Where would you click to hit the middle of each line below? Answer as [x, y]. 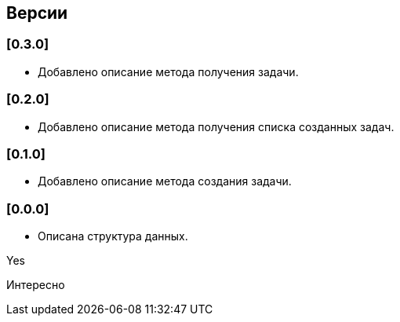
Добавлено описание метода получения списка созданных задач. [216, 126]
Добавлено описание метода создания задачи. [165, 181]
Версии [37, 13]
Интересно [36, 285]
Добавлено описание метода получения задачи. [168, 71]
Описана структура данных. [113, 236]
